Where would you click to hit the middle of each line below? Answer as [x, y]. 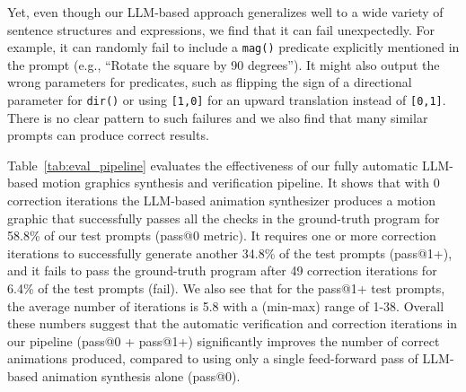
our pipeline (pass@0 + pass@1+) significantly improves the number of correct [224, 340]
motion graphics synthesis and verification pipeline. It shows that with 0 [241, 183]
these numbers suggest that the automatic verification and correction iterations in [233, 323]
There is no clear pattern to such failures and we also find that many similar [218, 117]
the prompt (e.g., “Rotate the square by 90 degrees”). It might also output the [224, 64]
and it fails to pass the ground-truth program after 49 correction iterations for [222, 270]
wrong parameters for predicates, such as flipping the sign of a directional [210, 82]
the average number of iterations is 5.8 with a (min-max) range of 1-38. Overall [226, 305]
